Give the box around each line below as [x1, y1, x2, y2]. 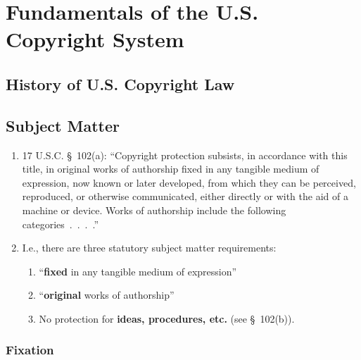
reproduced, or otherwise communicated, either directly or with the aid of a [22, 189, 348, 204]
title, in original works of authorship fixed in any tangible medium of [22, 161, 319, 176]
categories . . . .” [22, 216, 99, 231]
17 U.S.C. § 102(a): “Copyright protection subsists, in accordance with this [22, 147, 348, 162]
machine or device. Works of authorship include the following [22, 202, 286, 217]
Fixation [6, 341, 54, 359]
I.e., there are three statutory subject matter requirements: [22, 240, 277, 255]
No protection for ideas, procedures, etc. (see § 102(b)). [39, 311, 295, 325]
